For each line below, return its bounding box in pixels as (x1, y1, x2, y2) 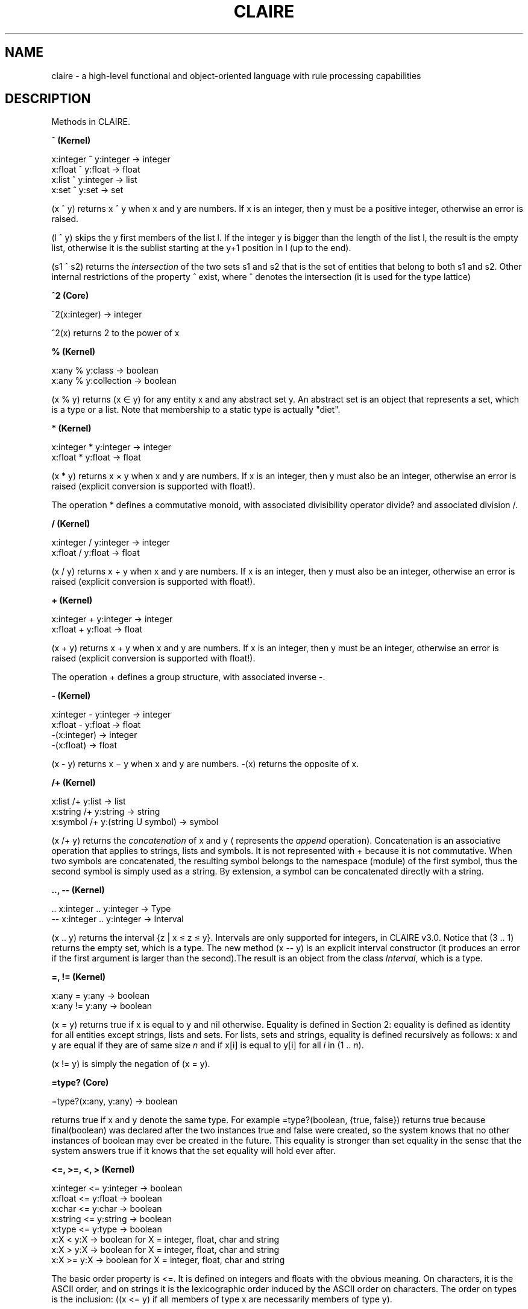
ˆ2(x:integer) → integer (51, 309, 142, 320)
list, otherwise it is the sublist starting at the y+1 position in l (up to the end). (51, 243, 351, 253)
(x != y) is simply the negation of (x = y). (51, 1059, 210, 1069)
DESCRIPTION (5, 91, 91, 107)
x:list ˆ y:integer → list (51, 174, 137, 185)
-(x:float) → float (51, 740, 118, 751)
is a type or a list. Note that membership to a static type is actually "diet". (51, 404, 341, 415)
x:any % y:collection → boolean (51, 375, 177, 386)
